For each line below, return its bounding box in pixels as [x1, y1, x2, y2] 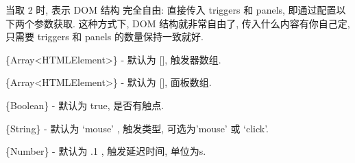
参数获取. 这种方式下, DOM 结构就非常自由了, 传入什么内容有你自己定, [34, 16, 350, 30]
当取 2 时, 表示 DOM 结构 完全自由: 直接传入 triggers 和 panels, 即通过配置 [5, 3, 336, 16]
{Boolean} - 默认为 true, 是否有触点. [5, 98, 164, 112]
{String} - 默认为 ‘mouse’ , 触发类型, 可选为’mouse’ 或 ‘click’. [5, 121, 269, 135]
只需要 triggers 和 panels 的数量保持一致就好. [5, 29, 204, 44]
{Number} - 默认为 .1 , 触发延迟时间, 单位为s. [5, 144, 206, 158]
